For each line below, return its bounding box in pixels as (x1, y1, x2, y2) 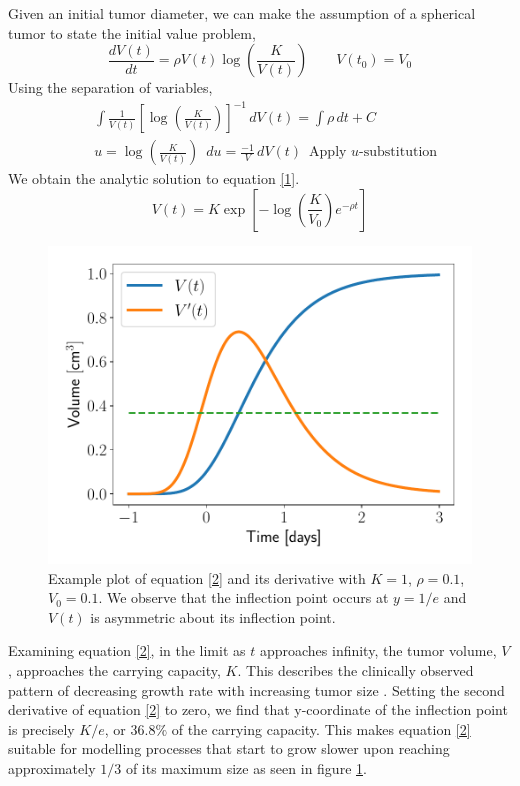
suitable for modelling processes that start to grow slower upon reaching (8, 738, 450, 759)
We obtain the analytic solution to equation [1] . (8, 168, 300, 189)
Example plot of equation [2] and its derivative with (48, 567, 366, 588)
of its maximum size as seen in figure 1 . (125, 757, 367, 778)
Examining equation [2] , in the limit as (8, 640, 246, 661)
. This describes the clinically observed (237, 659, 474, 680)
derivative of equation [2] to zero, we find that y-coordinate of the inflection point (8, 699, 508, 720)
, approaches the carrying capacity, (8, 659, 221, 680)
